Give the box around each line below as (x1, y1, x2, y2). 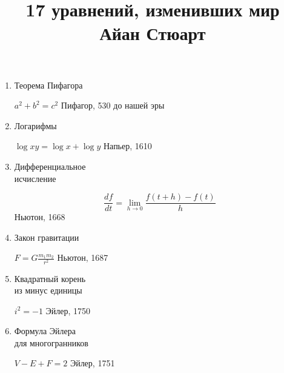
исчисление (14, 172, 56, 184)
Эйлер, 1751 (70, 357, 115, 369)
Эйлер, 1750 (45, 304, 91, 317)
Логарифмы (14, 119, 57, 132)
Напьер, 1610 (103, 139, 152, 152)
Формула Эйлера (14, 324, 76, 337)
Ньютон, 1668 (14, 210, 65, 223)
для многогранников (14, 336, 88, 349)
